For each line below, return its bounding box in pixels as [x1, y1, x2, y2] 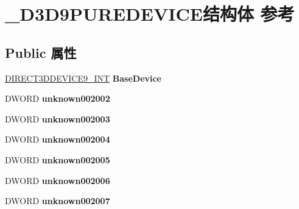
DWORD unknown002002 [5, 92, 110, 105]
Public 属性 [5, 43, 77, 62]
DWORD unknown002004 [5, 133, 110, 146]
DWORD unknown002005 [5, 153, 110, 166]
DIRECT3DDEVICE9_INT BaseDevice [5, 71, 161, 84]
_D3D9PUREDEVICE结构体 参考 [5, 1, 295, 26]
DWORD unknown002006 [5, 174, 110, 186]
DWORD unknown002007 [5, 194, 110, 207]
